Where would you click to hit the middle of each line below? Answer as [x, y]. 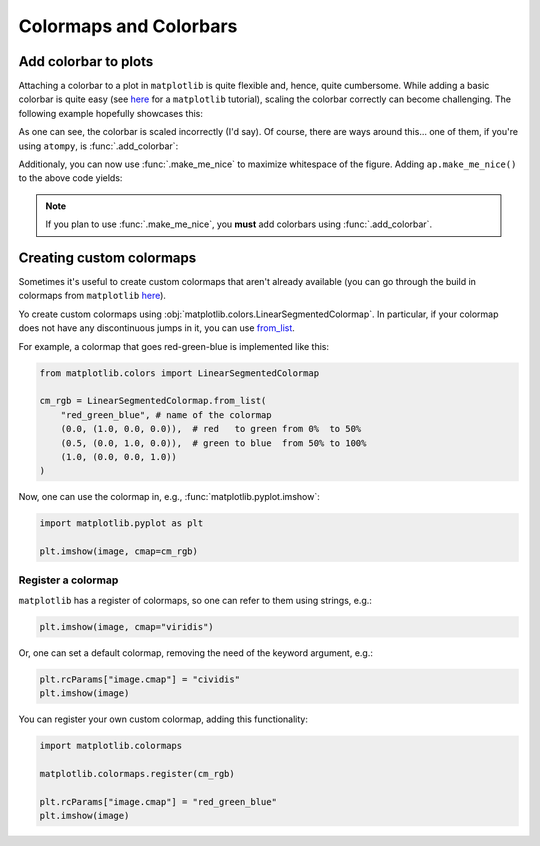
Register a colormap [68, 580]
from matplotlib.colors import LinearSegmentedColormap [179, 373]
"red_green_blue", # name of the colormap [166, 414]
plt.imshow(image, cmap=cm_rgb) [119, 551]
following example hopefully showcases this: [111, 113]
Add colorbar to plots [86, 61]
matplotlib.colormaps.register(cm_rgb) [137, 773]
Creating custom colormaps [107, 258]
